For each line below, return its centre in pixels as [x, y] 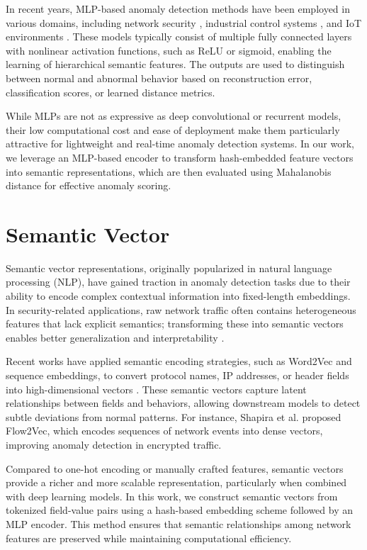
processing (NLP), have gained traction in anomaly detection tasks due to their [178, 282]
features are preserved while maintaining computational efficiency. [149, 538]
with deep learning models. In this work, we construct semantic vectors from [172, 496]
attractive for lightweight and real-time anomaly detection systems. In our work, [180, 144]
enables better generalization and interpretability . [115, 337]
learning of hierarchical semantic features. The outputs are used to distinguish [175, 64]
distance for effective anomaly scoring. [89, 185]
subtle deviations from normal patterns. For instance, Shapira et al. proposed [174, 416]
